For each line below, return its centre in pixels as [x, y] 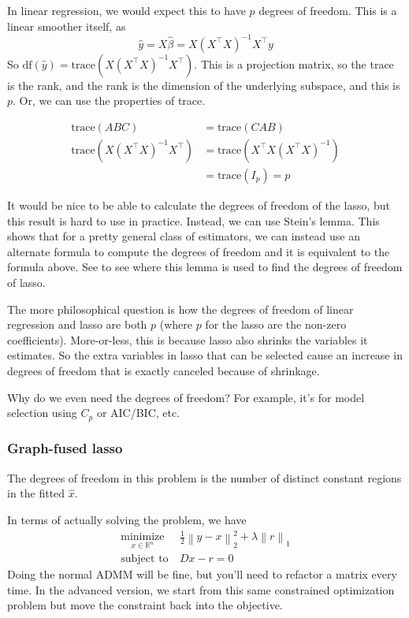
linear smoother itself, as [67, 26]
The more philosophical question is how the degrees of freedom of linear [180, 309]
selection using [42, 413]
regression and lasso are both [77, 324]
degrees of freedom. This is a [328, 10]
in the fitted [36, 493]
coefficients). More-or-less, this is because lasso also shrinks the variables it [188, 339]
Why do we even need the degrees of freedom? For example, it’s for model [186, 397]
